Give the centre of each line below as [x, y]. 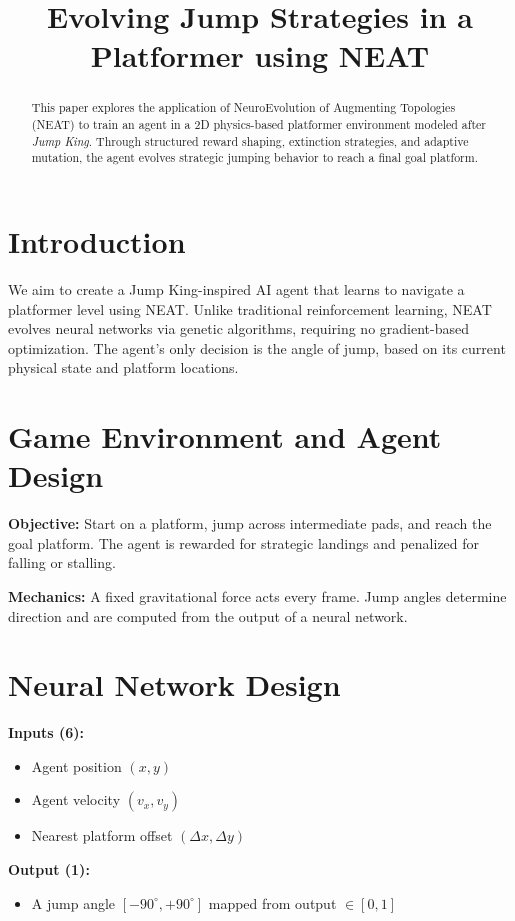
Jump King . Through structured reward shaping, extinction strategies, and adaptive [250, 140]
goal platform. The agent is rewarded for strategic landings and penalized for [244, 542]
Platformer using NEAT [260, 55]
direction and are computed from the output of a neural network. [208, 615]
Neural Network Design [174, 684]
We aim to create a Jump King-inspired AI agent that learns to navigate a [236, 288]
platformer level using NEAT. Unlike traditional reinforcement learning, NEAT [250, 308]
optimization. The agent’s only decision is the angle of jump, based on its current [257, 347]
